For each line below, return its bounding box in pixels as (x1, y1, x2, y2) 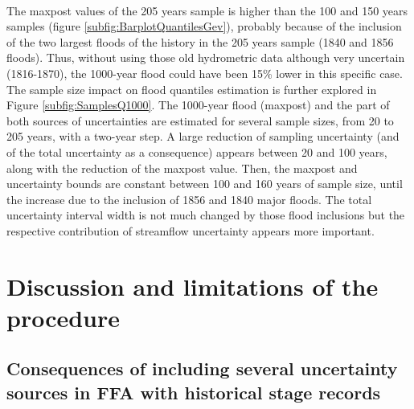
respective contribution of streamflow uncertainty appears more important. (6, 222, 375, 239)
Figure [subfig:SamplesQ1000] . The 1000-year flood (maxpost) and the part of (6, 96, 390, 113)
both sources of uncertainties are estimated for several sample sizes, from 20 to (6, 112, 394, 129)
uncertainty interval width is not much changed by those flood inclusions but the (6, 207, 405, 223)
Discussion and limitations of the (6, 269, 379, 302)
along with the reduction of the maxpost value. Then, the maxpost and (6, 159, 358, 176)
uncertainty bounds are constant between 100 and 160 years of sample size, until (6, 175, 403, 192)
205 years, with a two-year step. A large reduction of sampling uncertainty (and (6, 128, 400, 145)
